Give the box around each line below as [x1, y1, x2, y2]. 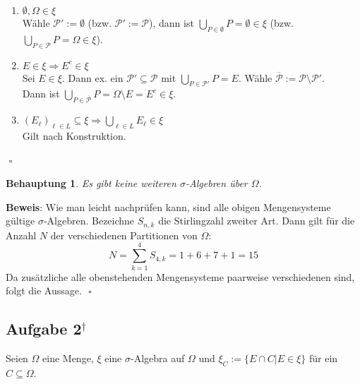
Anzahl [6, 227, 37, 242]
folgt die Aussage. [6, 283, 82, 298]
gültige [6, 213, 35, 228]
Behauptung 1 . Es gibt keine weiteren [6, 176, 176, 191]
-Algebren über [185, 176, 248, 191]
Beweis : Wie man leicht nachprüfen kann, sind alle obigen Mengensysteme [6, 199, 331, 214]
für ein [308, 350, 338, 365]
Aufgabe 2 [6, 318, 82, 340]
